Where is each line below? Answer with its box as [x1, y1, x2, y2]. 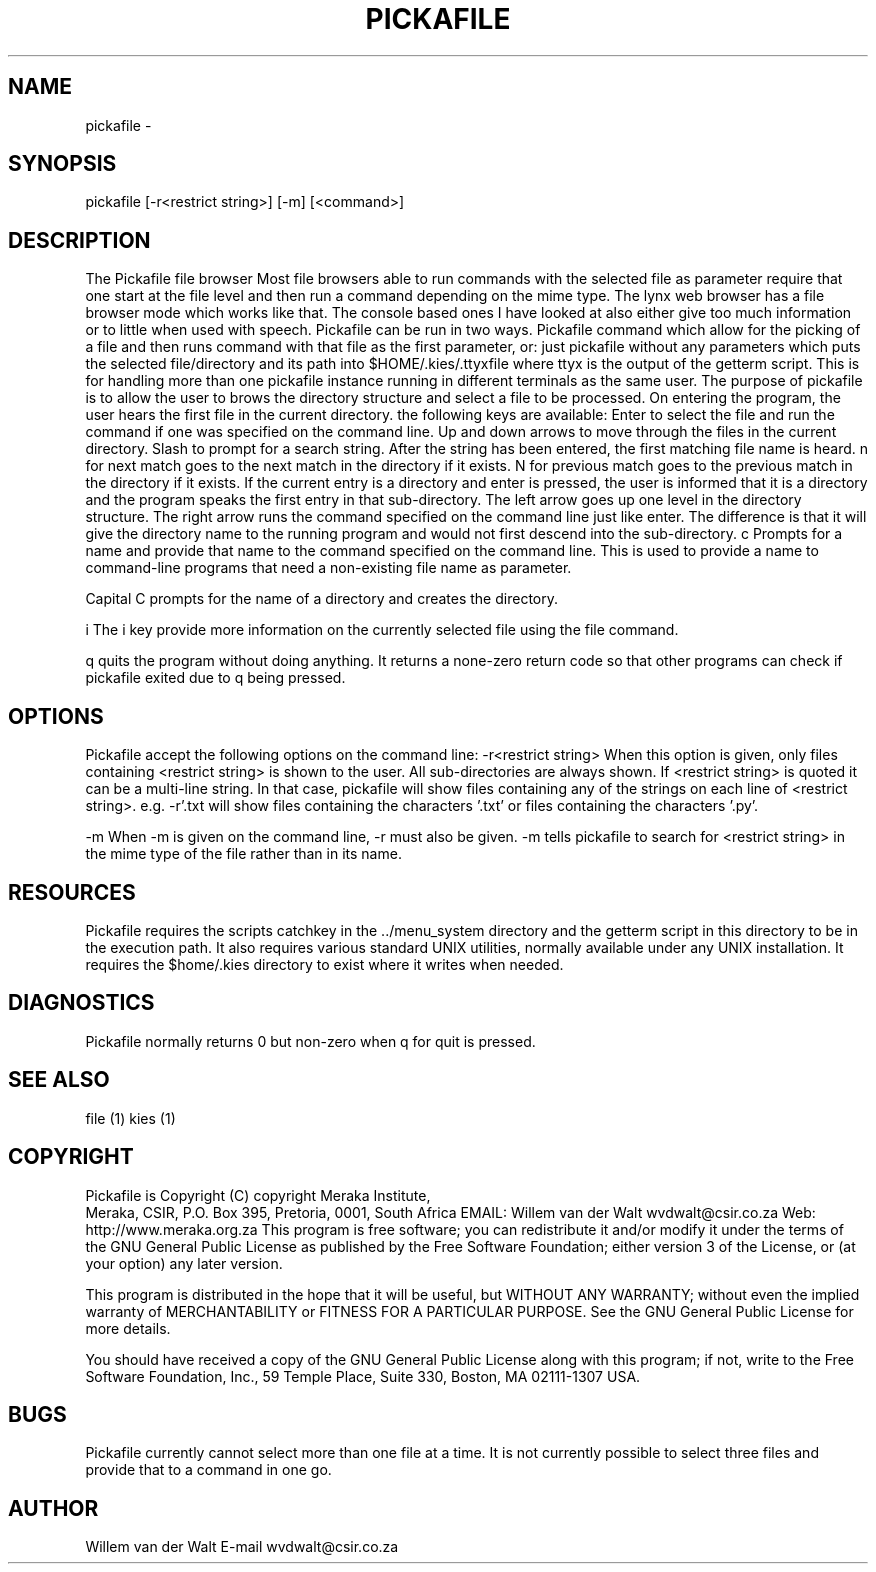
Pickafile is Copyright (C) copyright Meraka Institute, [85, 1186, 431, 1204]
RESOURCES [8, 879, 136, 905]
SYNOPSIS [8, 151, 117, 177]
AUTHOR [8, 1495, 99, 1521]
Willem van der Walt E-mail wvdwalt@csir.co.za [85, 1538, 399, 1556]
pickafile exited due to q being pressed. [85, 669, 346, 687]
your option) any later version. [85, 1254, 283, 1272]
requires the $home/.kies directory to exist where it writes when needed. [85, 955, 564, 973]
